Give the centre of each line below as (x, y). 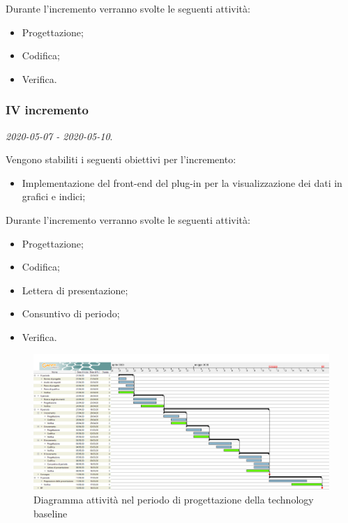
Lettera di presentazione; (75, 290)
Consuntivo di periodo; (71, 313)
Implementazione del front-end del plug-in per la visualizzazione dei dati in (182, 182)
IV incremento (47, 110)
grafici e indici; (54, 196)
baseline (51, 513)
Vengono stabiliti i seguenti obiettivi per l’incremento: (121, 159)
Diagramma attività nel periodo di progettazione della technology (174, 499)
